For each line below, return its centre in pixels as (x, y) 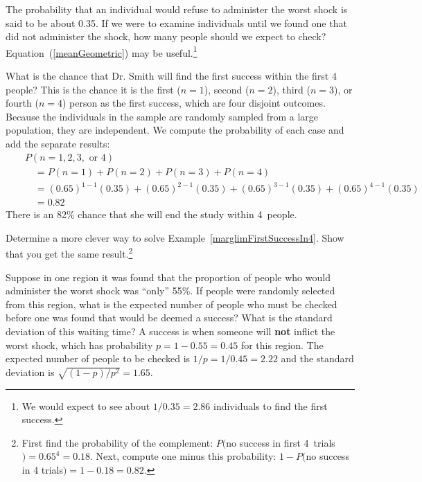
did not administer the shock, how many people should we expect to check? (166, 36)
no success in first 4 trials (281, 442)
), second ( (227, 89)
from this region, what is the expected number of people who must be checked (172, 304)
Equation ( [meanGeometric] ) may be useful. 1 (102, 51)
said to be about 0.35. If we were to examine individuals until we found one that (176, 23)
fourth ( (22, 103)
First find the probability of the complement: (117, 442)
